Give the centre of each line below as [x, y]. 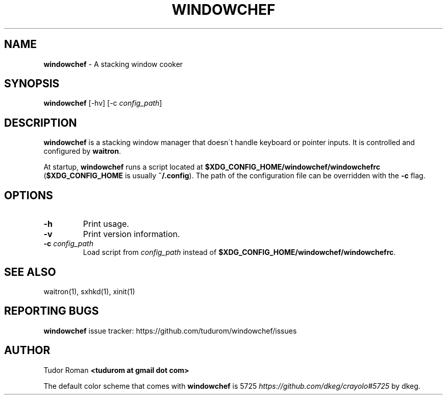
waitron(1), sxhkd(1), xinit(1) [89, 291]
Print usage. [106, 224]
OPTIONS [29, 195]
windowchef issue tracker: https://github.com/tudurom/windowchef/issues [170, 331]
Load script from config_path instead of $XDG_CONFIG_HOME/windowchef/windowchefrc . [239, 252]
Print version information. [131, 234]
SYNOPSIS [32, 84]
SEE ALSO [30, 272]
